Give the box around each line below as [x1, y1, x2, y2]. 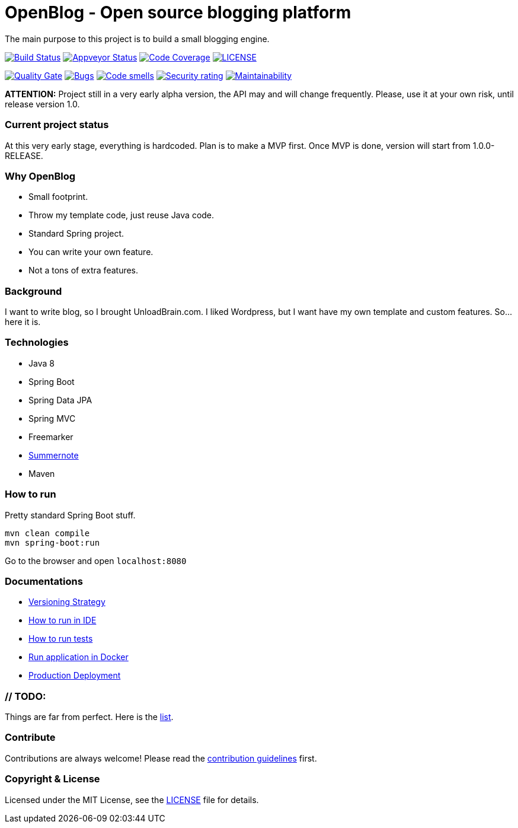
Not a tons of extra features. [28, 265, 139, 276]
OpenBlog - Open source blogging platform [5, 2, 351, 23]
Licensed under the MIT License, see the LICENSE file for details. [5, 794, 259, 805]
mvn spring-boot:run [5, 537, 100, 547]
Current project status [5, 119, 109, 131]
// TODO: [5, 690, 46, 702]
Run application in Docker [28, 652, 129, 663]
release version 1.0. [5, 98, 80, 109]
